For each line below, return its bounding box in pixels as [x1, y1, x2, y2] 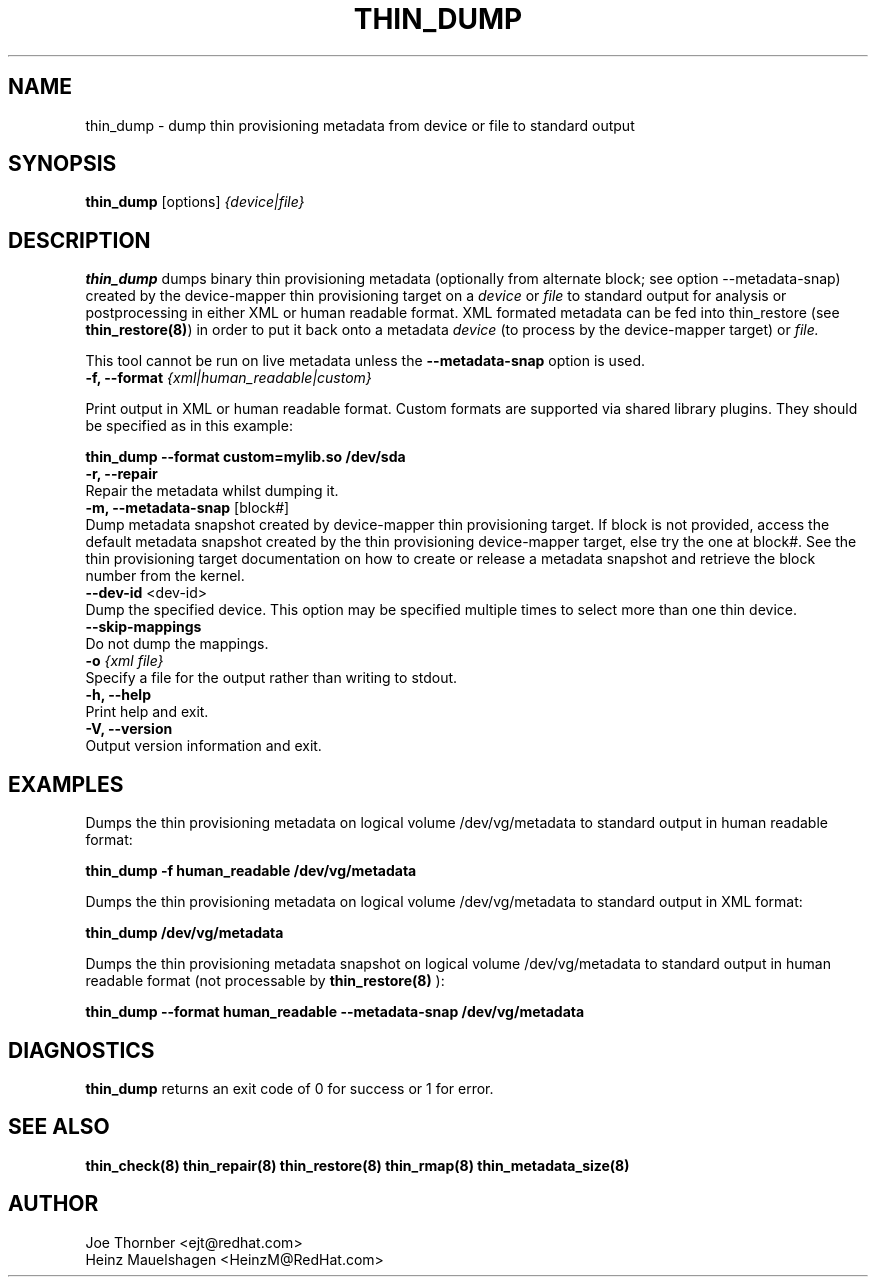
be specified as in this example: [85, 417, 293, 435]
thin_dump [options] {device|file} [85, 193, 305, 211]
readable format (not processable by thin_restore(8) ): [85, 972, 445, 990]
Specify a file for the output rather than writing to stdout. [85, 669, 458, 687]
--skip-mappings [85, 618, 202, 636]
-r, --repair [85, 465, 158, 483]
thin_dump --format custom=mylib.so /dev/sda [85, 448, 406, 466]
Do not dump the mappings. [85, 635, 269, 653]
